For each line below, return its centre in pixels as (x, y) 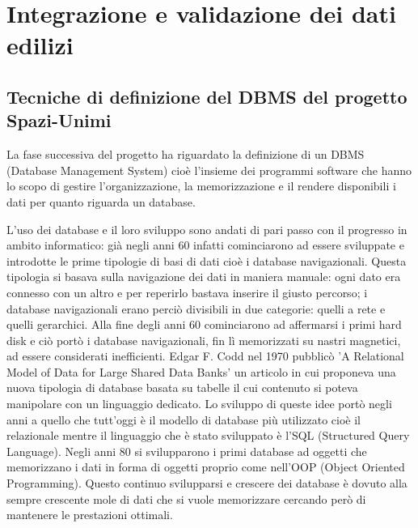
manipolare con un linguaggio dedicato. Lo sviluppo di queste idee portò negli (199, 404)
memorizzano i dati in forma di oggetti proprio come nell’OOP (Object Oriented (206, 467)
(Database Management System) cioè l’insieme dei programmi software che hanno (209, 170)
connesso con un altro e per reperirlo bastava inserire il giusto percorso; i (187, 292)
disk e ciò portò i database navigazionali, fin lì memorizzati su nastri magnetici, (204, 340)
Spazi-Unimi (59, 120)
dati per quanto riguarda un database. (101, 201)
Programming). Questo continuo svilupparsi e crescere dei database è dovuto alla (207, 483)
